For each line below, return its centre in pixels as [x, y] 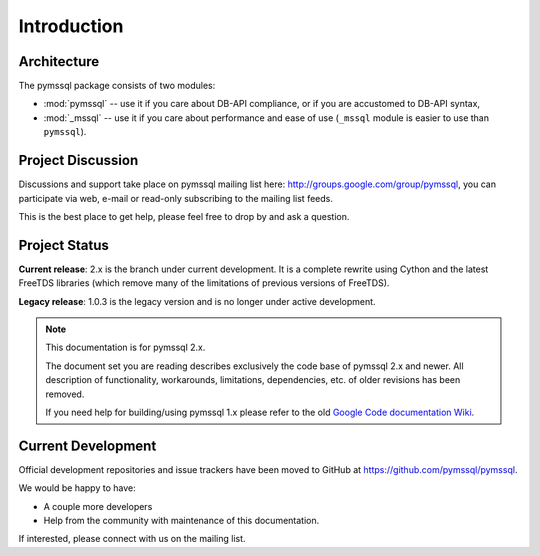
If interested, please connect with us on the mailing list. [132, 539]
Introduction [71, 26]
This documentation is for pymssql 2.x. [125, 347]
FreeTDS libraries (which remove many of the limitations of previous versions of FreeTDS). [204, 283]
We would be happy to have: [77, 488]
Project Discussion [78, 160]
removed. [65, 394]
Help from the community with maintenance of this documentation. [181, 521]
